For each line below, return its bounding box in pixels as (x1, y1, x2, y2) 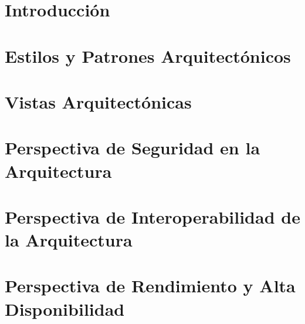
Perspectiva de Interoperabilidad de (5, 204, 300, 228)
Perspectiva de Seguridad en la (5, 136, 260, 160)
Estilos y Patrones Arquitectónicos (5, 43, 291, 67)
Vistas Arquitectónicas (5, 89, 192, 113)
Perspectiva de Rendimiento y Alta (5, 274, 296, 298)
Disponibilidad (5, 296, 125, 320)
